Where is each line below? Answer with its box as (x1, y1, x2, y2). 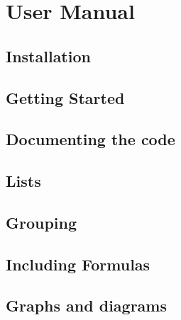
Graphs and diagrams (6, 295, 167, 316)
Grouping (6, 211, 77, 233)
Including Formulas (6, 253, 150, 275)
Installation (6, 45, 91, 67)
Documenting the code (6, 128, 175, 150)
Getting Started (6, 86, 125, 108)
